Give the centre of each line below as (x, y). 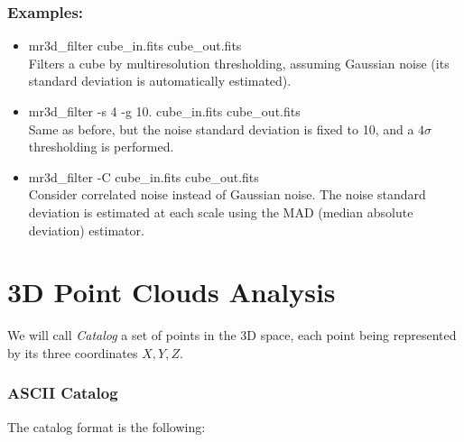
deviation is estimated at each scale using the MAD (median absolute (221, 212)
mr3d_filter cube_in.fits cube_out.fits (135, 46)
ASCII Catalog (63, 393)
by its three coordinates (73, 352)
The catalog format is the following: (107, 426)
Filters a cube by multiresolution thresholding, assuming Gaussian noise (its (239, 63)
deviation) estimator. (86, 230)
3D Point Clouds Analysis (172, 292)
